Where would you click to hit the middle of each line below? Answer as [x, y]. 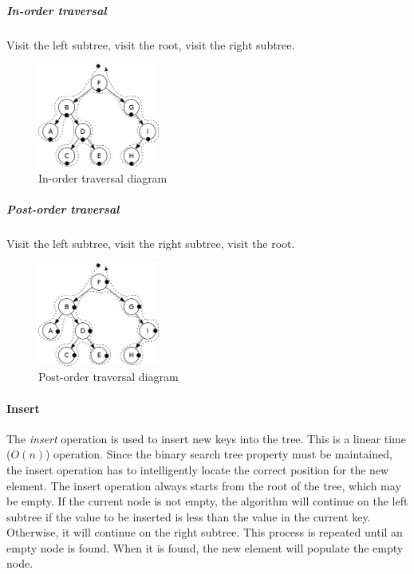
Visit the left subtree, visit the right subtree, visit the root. [151, 244]
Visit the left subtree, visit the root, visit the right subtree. [151, 44]
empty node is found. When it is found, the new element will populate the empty [205, 547]
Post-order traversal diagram [108, 377]
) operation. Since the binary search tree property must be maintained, [219, 454]
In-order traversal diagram [103, 177]
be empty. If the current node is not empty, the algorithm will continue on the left [207, 501]
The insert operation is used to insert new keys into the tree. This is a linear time [206, 438]
